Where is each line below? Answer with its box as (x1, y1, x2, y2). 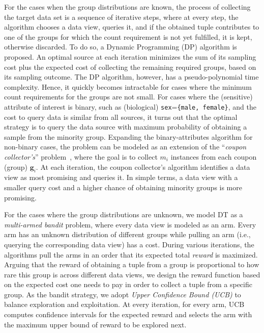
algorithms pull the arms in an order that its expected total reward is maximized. (4, 249, 258, 260)
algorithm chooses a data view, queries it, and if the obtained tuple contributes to (4, 21, 259, 32)
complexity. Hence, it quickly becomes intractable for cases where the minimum (4, 81, 252, 92)
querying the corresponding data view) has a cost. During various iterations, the (4, 239, 254, 249)
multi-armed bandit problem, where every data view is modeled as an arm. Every (4, 219, 256, 229)
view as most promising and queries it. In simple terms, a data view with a (4, 172, 238, 183)
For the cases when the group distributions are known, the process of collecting (4, 2, 251, 12)
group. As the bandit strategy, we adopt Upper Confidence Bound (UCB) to (4, 289, 241, 299)
